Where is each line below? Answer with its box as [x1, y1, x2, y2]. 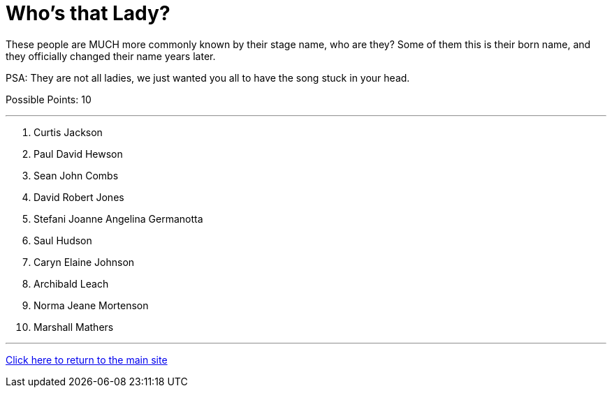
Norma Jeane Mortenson [34, 299, 149, 311]
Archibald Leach [34, 277, 109, 290]
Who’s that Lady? [6, 1, 170, 25]
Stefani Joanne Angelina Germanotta [34, 212, 203, 225]
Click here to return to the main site [6, 353, 168, 366]
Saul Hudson [34, 234, 92, 246]
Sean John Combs [34, 169, 119, 181]
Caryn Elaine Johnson [34, 255, 135, 268]
